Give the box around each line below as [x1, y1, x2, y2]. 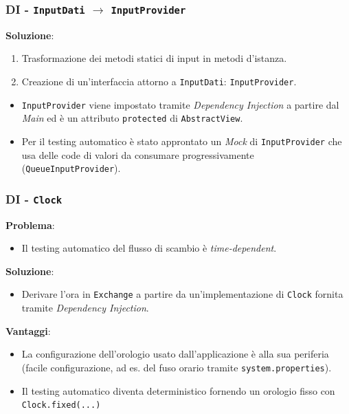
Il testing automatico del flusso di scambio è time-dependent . [21, 241, 277, 255]
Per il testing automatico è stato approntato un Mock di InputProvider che [21, 133, 342, 148]
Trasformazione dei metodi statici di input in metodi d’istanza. [21, 51, 287, 65]
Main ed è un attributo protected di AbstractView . [21, 111, 243, 125]
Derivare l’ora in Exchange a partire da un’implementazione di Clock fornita [21, 287, 344, 301]
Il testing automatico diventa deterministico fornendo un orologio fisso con [21, 383, 335, 397]
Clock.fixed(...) [21, 400, 101, 411]
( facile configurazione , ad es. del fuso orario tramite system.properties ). [21, 360, 332, 374]
